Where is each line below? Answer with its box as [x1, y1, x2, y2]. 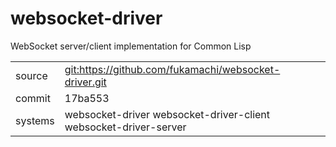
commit [15, 91, 51, 105]
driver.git [64, 75, 107, 89]
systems [15, 113, 55, 127]
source [15, 68, 48, 82]
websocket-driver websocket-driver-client [64, 107, 271, 121]
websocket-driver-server [64, 120, 187, 134]
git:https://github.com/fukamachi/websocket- [64, 62, 281, 76]
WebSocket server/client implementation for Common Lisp [10, 40, 252, 52]
